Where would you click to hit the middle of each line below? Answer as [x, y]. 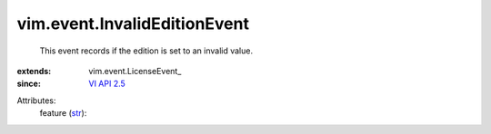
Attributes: [36, 100]
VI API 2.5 [107, 84]
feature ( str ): [63, 113]
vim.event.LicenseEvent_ [135, 71]
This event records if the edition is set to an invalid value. [146, 51]
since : [29, 84]
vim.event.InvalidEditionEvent [133, 24]
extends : [34, 71]
